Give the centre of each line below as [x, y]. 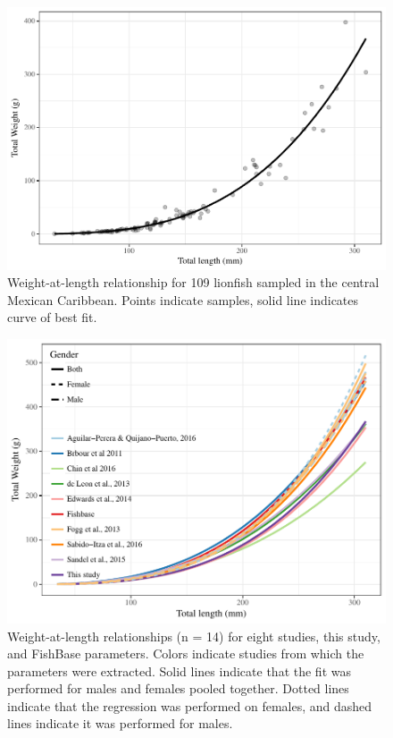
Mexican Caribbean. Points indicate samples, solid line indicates [183, 299]
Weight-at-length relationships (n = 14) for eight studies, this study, [194, 636]
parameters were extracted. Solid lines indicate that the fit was [179, 670]
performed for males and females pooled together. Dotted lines [178, 688]
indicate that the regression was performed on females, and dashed [190, 705]
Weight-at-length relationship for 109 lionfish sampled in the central [193, 282]
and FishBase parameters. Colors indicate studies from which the [186, 653]
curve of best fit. [52, 317]
